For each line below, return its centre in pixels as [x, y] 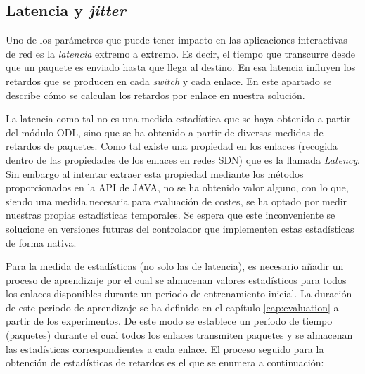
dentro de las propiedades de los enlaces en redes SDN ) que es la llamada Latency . [183, 159]
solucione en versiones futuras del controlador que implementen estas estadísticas [180, 228]
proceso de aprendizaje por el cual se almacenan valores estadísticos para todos [176, 279]
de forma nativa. [41, 242]
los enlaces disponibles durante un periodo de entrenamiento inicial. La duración [179, 294]
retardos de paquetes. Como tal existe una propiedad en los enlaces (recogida [172, 146]
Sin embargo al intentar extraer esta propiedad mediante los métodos [155, 173]
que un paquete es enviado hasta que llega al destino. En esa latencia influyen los [181, 67]
